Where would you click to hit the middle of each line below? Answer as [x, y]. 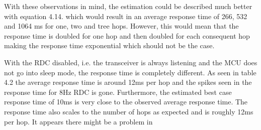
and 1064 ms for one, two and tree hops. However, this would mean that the [121, 26]
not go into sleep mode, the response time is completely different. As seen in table [130, 72]
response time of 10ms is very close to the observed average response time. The [126, 102]
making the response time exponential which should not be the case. [109, 45]
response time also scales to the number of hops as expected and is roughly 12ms [129, 111]
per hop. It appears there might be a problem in [78, 121]
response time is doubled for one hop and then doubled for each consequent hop [127, 35]
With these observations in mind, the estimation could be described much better [128, 6]
